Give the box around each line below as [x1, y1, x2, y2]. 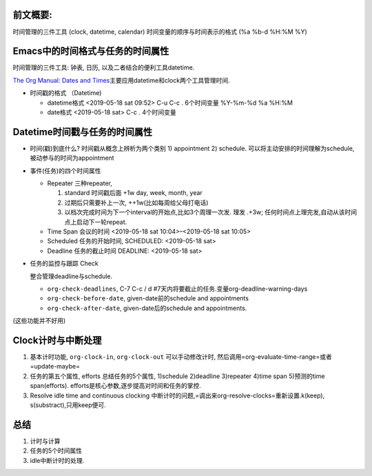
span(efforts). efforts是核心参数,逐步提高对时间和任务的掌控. [30, 382, 201, 390]
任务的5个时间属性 [30, 446, 83, 455]
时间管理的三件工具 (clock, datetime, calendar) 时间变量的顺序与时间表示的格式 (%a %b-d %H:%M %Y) [12, 28, 308, 36]
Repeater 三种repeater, [47, 179, 113, 187]
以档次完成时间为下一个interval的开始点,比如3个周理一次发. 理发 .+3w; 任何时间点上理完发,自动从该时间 [64, 208, 358, 216]
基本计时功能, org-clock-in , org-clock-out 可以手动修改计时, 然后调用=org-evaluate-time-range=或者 [30, 353, 332, 361]
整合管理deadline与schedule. [30, 272, 113, 280]
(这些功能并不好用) [12, 317, 66, 325]
